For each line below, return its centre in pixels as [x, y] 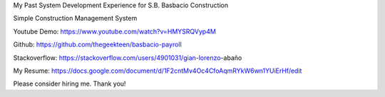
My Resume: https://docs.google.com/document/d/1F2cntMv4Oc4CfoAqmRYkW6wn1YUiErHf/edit [158, 71]
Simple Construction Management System [75, 19]
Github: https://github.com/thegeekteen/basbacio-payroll [97, 45]
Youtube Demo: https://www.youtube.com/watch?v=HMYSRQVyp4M [115, 31]
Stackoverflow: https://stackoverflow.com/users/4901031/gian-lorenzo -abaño [128, 58]
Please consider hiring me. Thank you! [70, 84]
